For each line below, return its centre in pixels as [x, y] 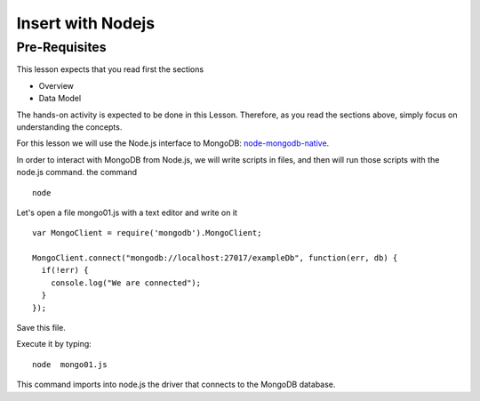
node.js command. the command [77, 172]
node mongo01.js [70, 364]
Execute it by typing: [54, 344]
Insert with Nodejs [86, 23]
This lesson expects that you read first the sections [110, 69]
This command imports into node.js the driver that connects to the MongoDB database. [176, 385]
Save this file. [41, 328]
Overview [56, 85]
